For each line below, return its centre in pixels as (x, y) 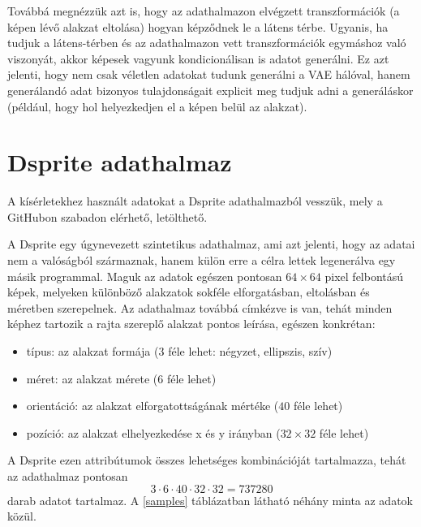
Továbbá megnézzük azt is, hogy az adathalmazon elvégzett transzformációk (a (204, 11)
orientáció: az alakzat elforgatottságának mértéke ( (153, 406)
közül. (22, 516)
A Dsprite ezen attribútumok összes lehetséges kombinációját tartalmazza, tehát (207, 460)
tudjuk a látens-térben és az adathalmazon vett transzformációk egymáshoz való (207, 43)
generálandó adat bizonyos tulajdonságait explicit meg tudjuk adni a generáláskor (210, 90)
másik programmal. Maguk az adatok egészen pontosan (145, 276)
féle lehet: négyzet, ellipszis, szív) (250, 351)
